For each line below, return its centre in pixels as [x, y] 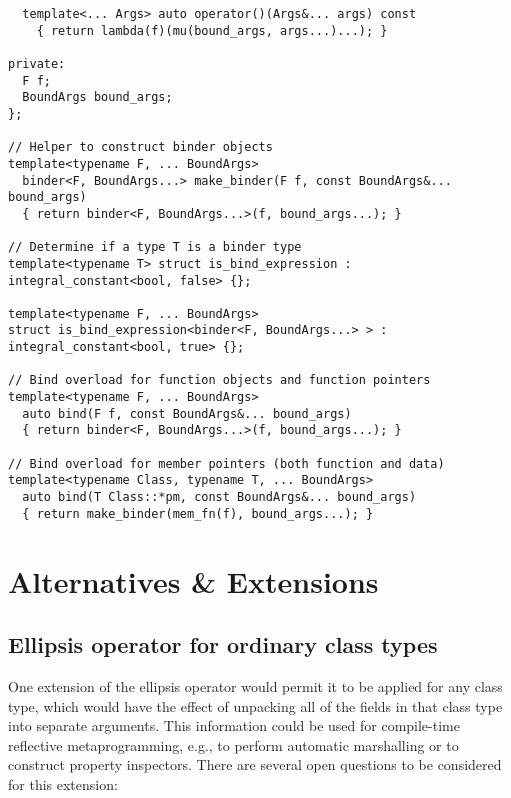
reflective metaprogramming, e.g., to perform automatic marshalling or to [233, 744]
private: [37, 63]
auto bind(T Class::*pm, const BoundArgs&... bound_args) [219, 497]
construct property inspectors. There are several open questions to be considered [255, 764]
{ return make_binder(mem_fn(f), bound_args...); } [198, 513]
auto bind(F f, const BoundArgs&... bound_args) [187, 413]
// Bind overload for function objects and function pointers [219, 380]
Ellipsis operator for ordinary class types [223, 644]
